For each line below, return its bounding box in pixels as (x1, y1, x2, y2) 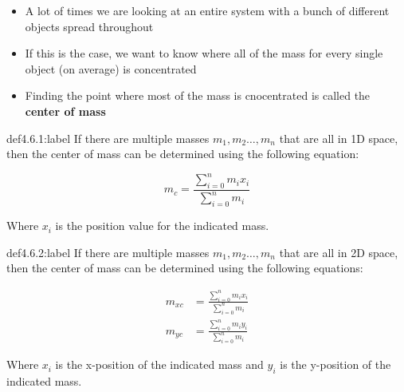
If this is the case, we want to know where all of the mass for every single (25, 45, 383, 61)
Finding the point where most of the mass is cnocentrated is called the (25, 87, 371, 104)
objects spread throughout (25, 18, 154, 34)
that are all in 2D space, (279, 244, 398, 260)
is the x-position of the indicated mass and (55, 356, 264, 373)
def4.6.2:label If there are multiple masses (6, 244, 210, 260)
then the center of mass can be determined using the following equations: (6, 259, 363, 276)
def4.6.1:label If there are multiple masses (6, 129, 210, 146)
